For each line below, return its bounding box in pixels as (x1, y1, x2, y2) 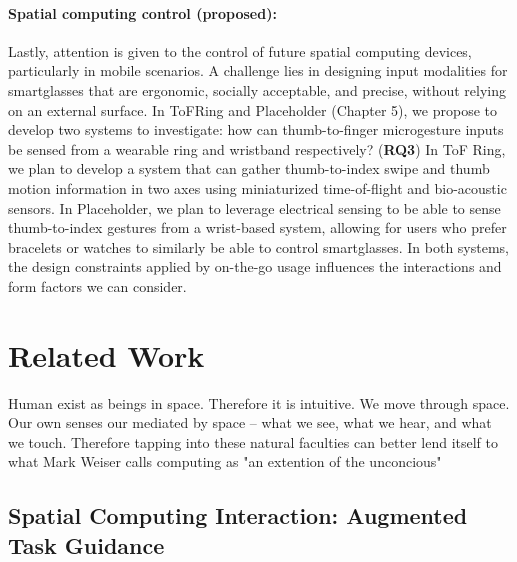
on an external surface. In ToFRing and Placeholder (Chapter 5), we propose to (8, 99, 498, 120)
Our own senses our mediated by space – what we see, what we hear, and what (8, 412, 492, 433)
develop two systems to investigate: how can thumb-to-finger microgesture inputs (8, 119, 504, 140)
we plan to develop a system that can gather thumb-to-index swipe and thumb (8, 158, 490, 179)
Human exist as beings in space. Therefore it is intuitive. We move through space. (8, 392, 510, 413)
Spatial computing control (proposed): (8, 2, 277, 23)
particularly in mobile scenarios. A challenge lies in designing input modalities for (8, 60, 508, 81)
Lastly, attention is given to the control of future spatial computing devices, (8, 40, 472, 61)
